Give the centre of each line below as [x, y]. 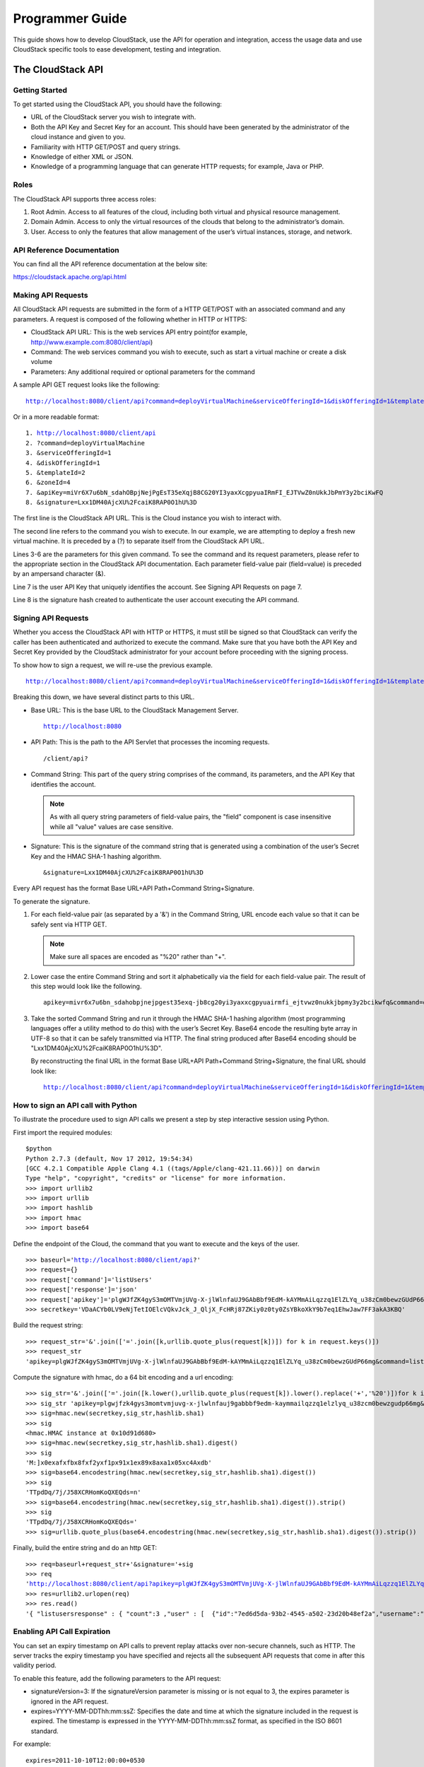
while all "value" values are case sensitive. [112, 826]
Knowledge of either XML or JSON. [82, 157]
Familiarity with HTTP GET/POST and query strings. [106, 147]
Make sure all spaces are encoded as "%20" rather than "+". [138, 957]
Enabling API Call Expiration [62, 1631]
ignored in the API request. [70, 1701]
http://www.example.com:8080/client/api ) [92, 342]
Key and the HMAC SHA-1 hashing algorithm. [96, 856]
